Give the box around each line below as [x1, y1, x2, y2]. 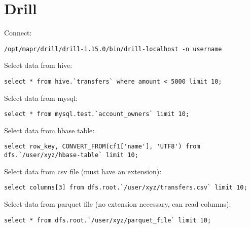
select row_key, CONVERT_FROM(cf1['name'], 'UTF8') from [4, 143, 200, 150]
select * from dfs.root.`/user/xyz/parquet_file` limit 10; [4, 216, 211, 224]
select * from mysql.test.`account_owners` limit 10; [4, 110, 190, 118]
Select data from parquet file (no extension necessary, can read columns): [4, 199, 231, 209]
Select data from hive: [4, 60, 73, 70]
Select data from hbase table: [4, 125, 95, 135]
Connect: [4, 27, 32, 38]
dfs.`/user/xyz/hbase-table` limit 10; [4, 151, 138, 159]
